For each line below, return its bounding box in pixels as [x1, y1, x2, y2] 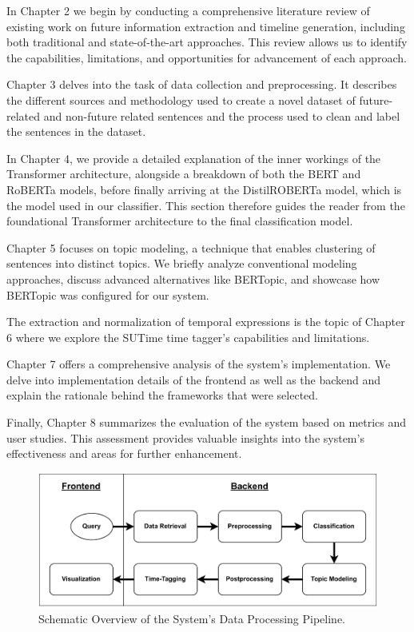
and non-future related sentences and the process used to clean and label [43, 107, 400, 124]
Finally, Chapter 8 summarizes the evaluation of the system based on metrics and [6, 414, 407, 431]
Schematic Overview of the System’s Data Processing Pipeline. [38, 610, 346, 627]
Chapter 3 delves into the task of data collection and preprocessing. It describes [6, 76, 397, 93]
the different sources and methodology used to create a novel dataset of [6, 91, 356, 108]
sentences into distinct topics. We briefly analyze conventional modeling [6, 255, 357, 272]
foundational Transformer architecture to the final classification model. [6, 213, 353, 229]
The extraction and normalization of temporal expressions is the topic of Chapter [6, 313, 405, 330]
